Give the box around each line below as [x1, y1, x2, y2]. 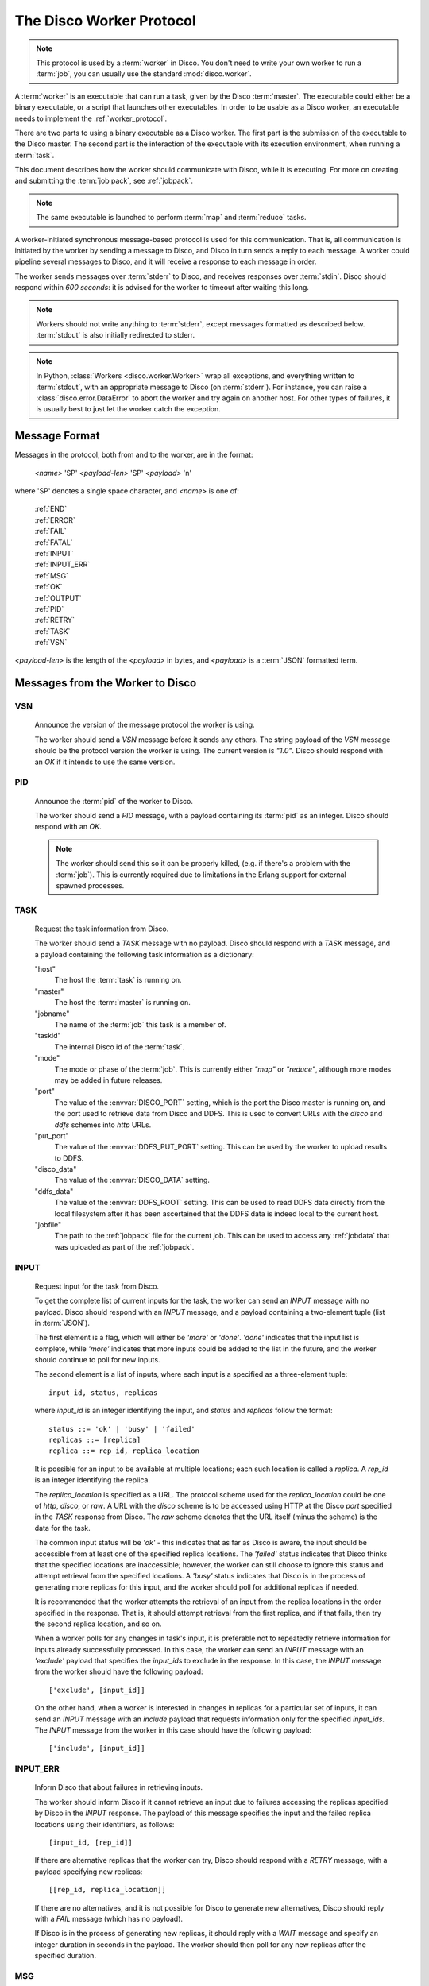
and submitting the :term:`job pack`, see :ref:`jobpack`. [14, 176, 194, 186]
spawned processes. [56, 880, 125, 890]
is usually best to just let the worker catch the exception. [36, 404, 222, 414]
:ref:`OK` [34, 582, 63, 592]
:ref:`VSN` [34, 638, 68, 647]
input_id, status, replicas [48, 1388, 158, 1397]
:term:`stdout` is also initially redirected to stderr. [36, 330, 195, 340]
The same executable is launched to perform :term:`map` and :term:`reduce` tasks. [36, 213, 307, 222]
